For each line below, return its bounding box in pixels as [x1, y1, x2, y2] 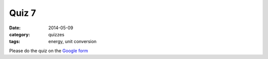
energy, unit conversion [48, 39, 97, 45]
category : [9, 31, 30, 37]
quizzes [48, 31, 65, 37]
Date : [9, 25, 21, 31]
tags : [9, 39, 20, 45]
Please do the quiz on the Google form [9, 48, 88, 54]
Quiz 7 [9, 7, 36, 18]
